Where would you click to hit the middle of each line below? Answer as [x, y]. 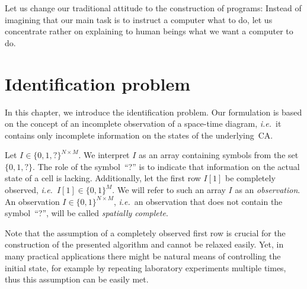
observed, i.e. [29, 190]
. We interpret [104, 155]
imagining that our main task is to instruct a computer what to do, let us [139, 19]
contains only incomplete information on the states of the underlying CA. [139, 135]
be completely [250, 178]
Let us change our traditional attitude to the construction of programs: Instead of [153, 8]
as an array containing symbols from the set [219, 155]
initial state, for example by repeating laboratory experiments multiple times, [145, 267]
